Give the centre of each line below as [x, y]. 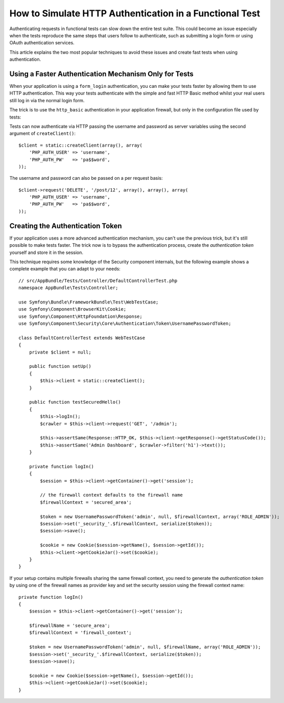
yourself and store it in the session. [46, 252]
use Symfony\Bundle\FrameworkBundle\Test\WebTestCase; [89, 302]
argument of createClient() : [43, 133]
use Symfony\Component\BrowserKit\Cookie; [73, 309]
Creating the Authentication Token [66, 226]
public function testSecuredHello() [75, 402]
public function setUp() [60, 366]
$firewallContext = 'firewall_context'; [80, 633]
